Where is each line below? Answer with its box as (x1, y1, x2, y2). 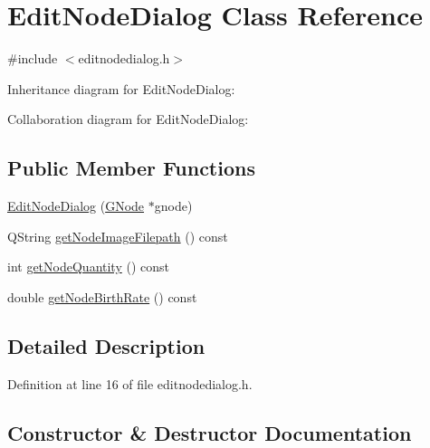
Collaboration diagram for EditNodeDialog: (7, 110, 249, 129)
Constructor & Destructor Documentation (7, 418, 412, 446)
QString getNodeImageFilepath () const (7, 226, 228, 245)
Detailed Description (7, 331, 205, 359)
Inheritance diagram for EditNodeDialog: (7, 79, 235, 98)
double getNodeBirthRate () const (7, 287, 197, 306)
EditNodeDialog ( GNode (7, 196, 145, 215)
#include (7, 49, 58, 68)
